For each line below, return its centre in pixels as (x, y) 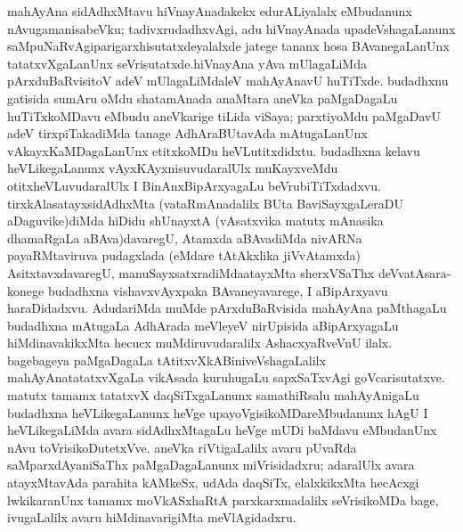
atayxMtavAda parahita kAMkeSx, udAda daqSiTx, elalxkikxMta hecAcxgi (213, 483)
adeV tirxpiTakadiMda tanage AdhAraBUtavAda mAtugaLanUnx (187, 133)
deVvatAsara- (414, 272)
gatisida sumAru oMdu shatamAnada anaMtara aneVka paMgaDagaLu (203, 98)
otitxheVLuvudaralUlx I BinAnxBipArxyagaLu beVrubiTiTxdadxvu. (194, 185)
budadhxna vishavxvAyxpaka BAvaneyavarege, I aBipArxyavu (218, 290)
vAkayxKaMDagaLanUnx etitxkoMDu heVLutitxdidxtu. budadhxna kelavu (214, 150)
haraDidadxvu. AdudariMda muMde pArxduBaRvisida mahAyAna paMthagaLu (227, 308)
